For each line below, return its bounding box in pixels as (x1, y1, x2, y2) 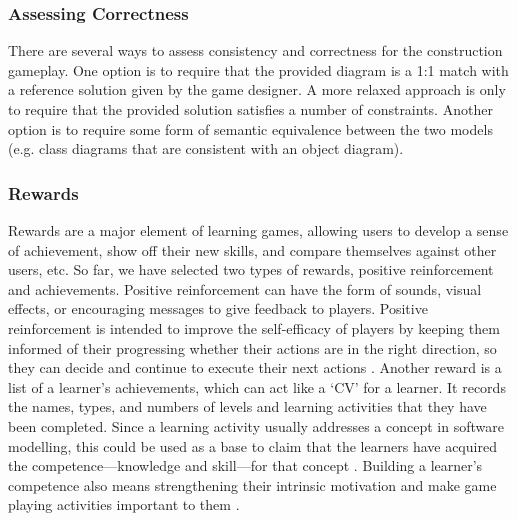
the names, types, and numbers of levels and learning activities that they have (8, 396, 487, 417)
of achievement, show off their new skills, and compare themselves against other (8, 239, 497, 260)
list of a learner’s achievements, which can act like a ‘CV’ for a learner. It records (8, 376, 506, 397)
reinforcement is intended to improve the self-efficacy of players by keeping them (8, 317, 500, 338)
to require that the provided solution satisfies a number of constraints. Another (8, 99, 493, 119)
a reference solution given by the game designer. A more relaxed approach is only (8, 79, 506, 100)
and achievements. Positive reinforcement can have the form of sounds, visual (8, 278, 482, 299)
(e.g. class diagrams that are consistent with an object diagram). (8, 138, 404, 159)
